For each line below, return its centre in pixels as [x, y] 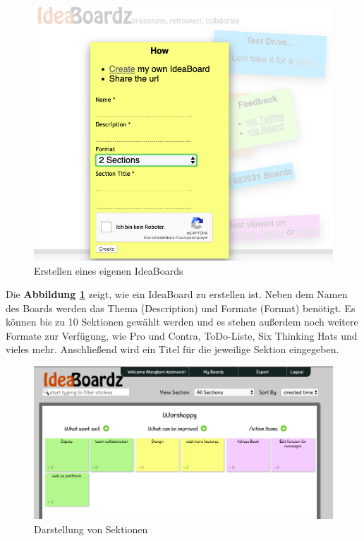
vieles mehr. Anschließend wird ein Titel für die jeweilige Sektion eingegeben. [172, 349]
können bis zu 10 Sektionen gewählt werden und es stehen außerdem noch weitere [182, 322]
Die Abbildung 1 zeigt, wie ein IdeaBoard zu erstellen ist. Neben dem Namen [177, 294]
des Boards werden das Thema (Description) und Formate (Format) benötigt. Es [181, 308]
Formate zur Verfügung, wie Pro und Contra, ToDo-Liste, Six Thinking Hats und [182, 335]
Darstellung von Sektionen [91, 529]
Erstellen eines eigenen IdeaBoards [109, 270]
